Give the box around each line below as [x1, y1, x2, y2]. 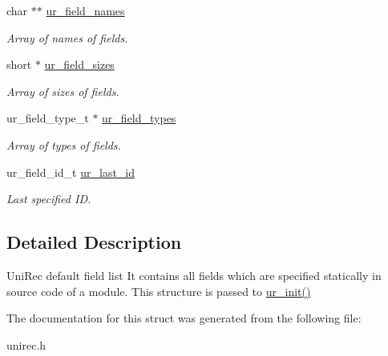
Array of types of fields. [6, 136, 121, 153]
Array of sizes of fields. [6, 82, 119, 99]
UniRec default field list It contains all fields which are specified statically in [6, 266, 382, 283]
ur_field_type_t [6, 110, 89, 126]
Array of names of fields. [6, 29, 128, 46]
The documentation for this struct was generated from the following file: [6, 310, 362, 326]
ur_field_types [102, 110, 176, 126]
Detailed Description [6, 230, 182, 254]
